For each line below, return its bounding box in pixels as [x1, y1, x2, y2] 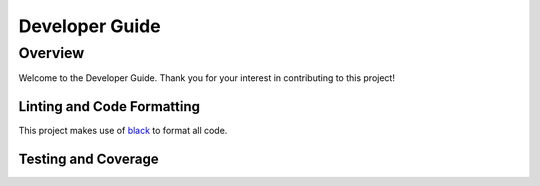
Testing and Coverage [18, 151, 159, 168]
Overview [18, 44, 85, 62]
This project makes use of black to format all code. [18, 125, 228, 137]
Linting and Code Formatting [18, 98, 200, 115]
